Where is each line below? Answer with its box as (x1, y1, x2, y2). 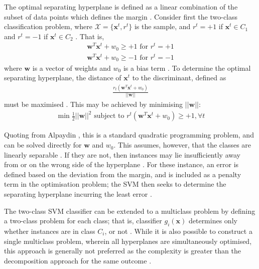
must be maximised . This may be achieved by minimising (4, 99, 183, 109)
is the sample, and (134, 21, 191, 32)
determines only (188, 215, 237, 226)
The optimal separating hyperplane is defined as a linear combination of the (4, 2, 238, 12)
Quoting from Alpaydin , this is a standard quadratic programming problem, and (4, 129, 254, 140)
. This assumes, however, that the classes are (113, 140, 251, 150)
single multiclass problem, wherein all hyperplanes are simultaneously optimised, (4, 235, 252, 246)
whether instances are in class (4, 226, 95, 236)
